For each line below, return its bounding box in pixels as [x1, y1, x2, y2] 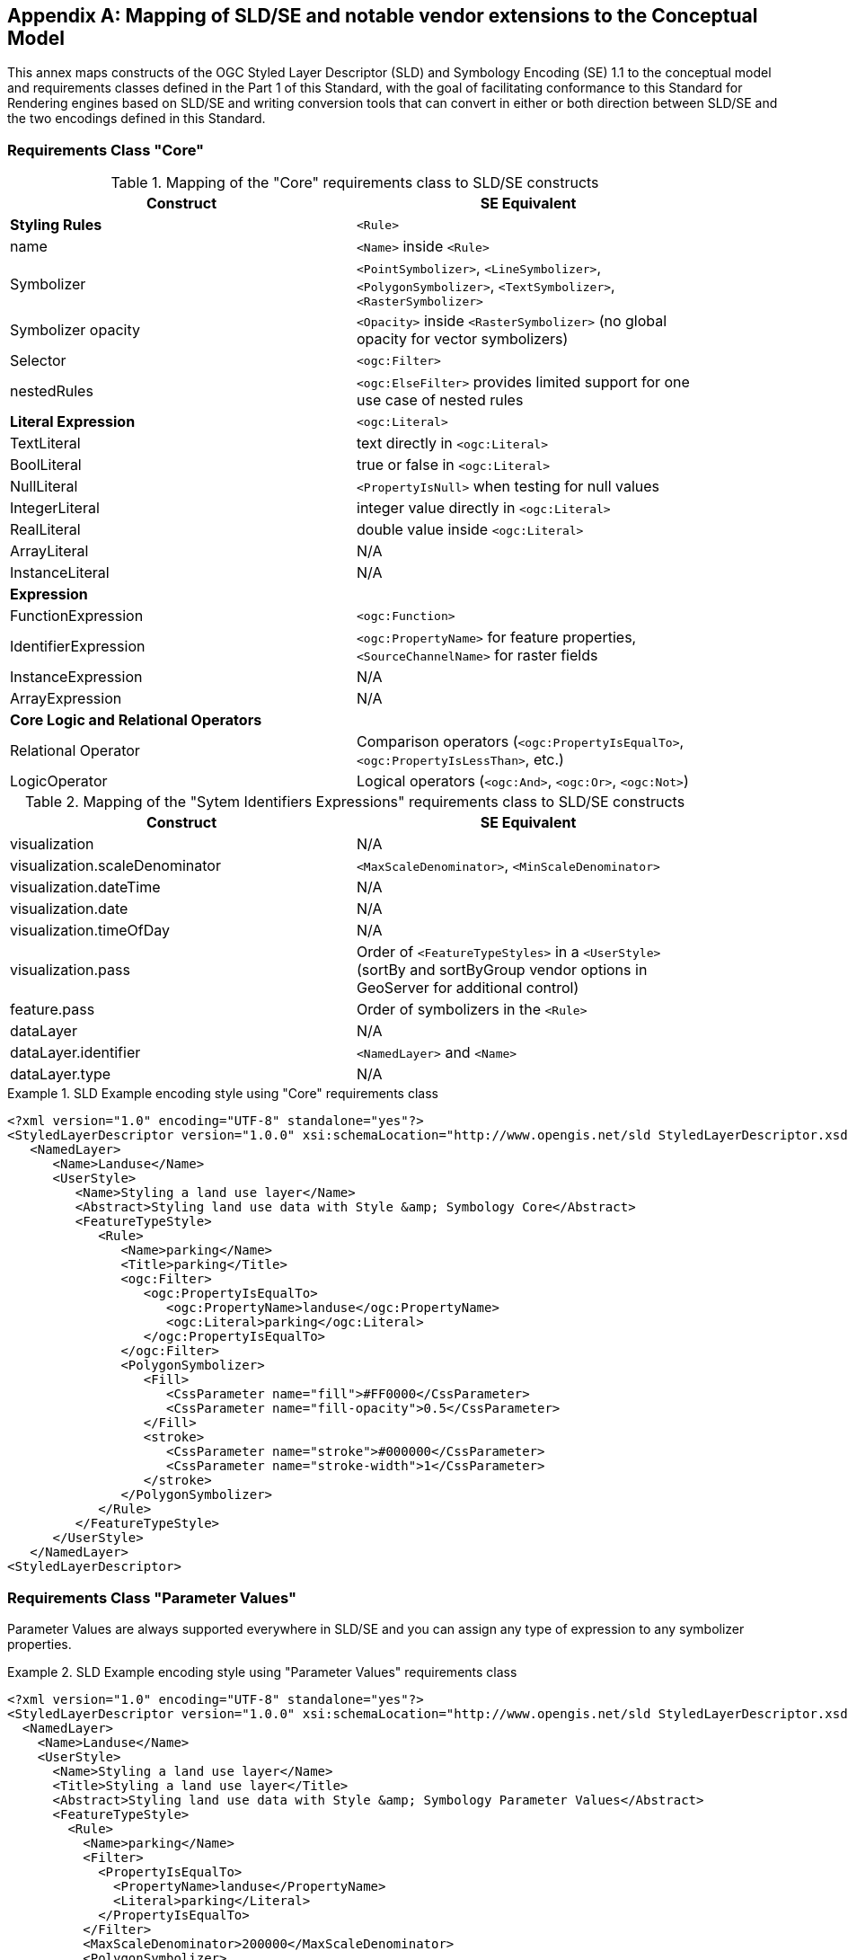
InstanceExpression [10, 668, 143, 687]
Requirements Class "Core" [7, 140, 205, 159]
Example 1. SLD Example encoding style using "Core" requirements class [7, 1086, 438, 1102]
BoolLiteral [10, 456, 82, 474]
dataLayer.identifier [10, 1043, 141, 1062]
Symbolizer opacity [10, 321, 140, 340]
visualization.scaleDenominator [10, 856, 221, 875]
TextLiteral [10, 434, 81, 453]
